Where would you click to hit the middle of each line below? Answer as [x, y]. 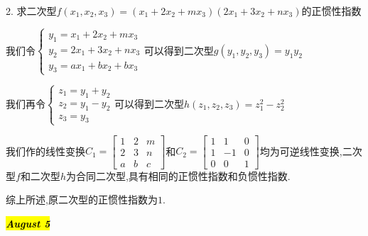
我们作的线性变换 [45, 151]
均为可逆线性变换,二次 [311, 151]
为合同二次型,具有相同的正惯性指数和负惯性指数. [178, 175]
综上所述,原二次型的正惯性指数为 [82, 200]
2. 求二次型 [31, 11]
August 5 [28, 223]
